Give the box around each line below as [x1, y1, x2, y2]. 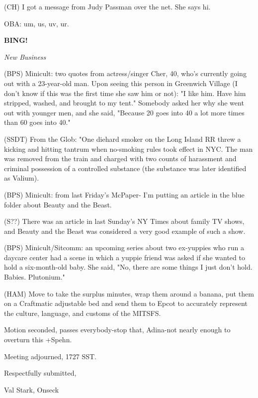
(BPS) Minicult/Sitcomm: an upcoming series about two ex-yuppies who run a [4, 242, 244, 253]
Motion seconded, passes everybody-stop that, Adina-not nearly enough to [4, 324, 231, 335]
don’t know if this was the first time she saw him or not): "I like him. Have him [4, 88, 246, 98]
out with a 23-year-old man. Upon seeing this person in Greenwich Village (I [4, 78, 238, 88]
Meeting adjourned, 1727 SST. [4, 351, 96, 361]
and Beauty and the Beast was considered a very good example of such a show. [4, 225, 246, 236]
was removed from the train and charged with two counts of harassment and [4, 153, 237, 164]
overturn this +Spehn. [4, 334, 72, 345]
